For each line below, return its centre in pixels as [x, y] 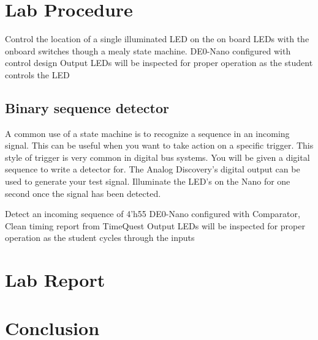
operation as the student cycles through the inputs [100, 238]
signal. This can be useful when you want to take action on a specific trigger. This [159, 145]
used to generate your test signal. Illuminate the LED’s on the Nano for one [148, 181]
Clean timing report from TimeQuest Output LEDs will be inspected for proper [155, 225]
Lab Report [55, 280]
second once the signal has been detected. [83, 193]
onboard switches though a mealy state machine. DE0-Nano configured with [148, 50]
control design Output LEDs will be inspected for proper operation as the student [159, 63]
